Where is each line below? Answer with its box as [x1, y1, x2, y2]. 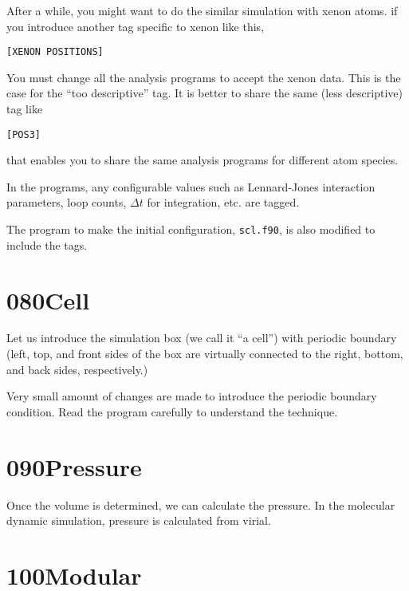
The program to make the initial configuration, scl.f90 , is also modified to [6, 221, 376, 238]
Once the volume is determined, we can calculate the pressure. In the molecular [6, 496, 395, 513]
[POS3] [6, 128, 41, 140]
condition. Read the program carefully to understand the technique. [6, 403, 338, 420]
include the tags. [6, 236, 88, 253]
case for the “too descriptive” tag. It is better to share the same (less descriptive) [6, 85, 403, 101]
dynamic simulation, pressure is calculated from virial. [6, 512, 271, 529]
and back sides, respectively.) [6, 361, 148, 377]
